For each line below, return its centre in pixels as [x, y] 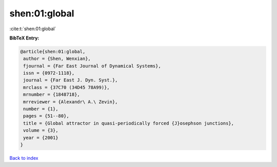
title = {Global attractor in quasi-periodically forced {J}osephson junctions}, [129, 123]
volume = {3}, [41, 130]
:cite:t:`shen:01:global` [33, 29]
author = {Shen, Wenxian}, [57, 59]
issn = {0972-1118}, [49, 73]
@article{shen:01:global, [53, 51]
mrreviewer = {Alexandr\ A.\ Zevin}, [71, 102]
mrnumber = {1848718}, [52, 95]
